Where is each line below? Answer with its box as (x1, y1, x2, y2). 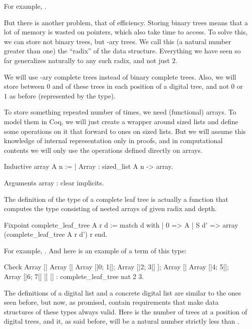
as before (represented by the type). (9, 90, 116, 100)
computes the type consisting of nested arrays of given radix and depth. (4, 203, 217, 214)
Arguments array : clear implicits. (4, 177, 104, 187)
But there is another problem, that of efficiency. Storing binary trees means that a (4, 17, 248, 27)
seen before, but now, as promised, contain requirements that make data (4, 297, 219, 307)
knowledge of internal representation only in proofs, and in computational (4, 135, 223, 146)
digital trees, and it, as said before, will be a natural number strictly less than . (4, 316, 239, 326)
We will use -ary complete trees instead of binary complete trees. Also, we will (4, 71, 236, 82)
